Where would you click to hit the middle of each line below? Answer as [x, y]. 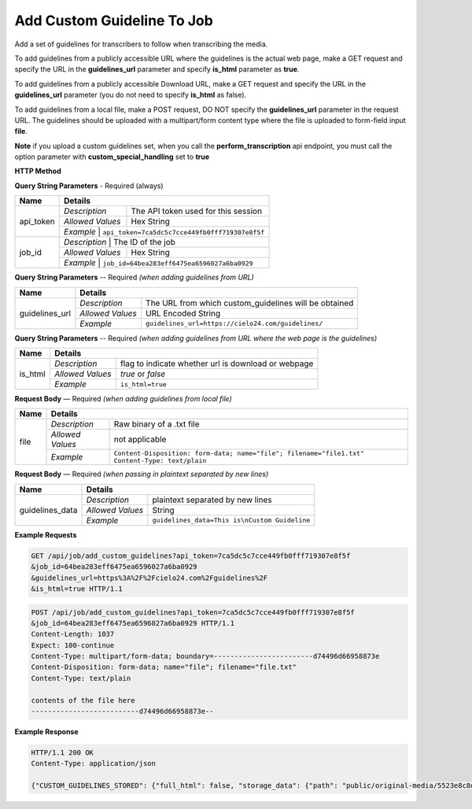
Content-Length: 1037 [73, 634]
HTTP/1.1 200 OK [63, 753]
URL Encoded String [183, 313]
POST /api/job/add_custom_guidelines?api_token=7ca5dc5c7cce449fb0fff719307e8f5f [193, 612]
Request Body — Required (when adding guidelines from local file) [123, 399]
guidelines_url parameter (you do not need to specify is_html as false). [131, 95]
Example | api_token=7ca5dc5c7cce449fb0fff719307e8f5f [164, 232]
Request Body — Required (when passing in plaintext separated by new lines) [142, 474]
